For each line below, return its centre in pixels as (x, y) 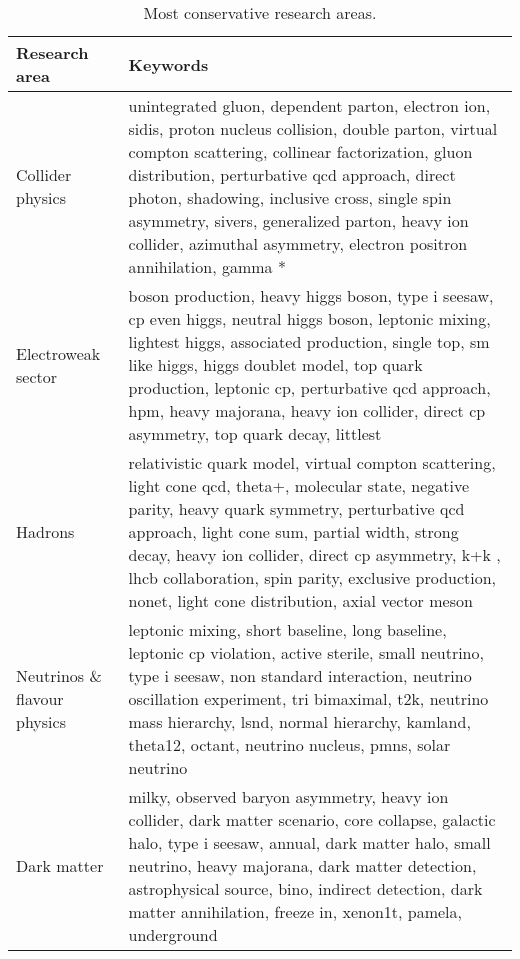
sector (37, 376)
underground (173, 934)
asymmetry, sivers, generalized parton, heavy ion (298, 220)
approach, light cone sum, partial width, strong (293, 531)
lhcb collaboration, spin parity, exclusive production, (312, 577)
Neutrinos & (59, 675)
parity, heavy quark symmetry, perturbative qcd (296, 508)
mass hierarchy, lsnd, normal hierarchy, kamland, (299, 721)
